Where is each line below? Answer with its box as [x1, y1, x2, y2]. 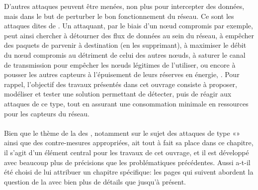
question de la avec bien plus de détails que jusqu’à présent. [4, 176, 186, 187]
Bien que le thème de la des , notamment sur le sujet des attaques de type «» [4, 127, 240, 138]
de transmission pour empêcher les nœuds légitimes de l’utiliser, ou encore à [4, 59, 236, 70]
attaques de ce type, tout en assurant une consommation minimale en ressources [4, 98, 249, 108]
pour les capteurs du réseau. [4, 108, 89, 118]
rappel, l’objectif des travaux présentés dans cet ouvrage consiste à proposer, [4, 79, 237, 89]
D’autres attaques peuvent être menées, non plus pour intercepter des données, [4, 1, 245, 11]
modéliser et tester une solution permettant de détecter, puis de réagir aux [4, 89, 232, 99]
